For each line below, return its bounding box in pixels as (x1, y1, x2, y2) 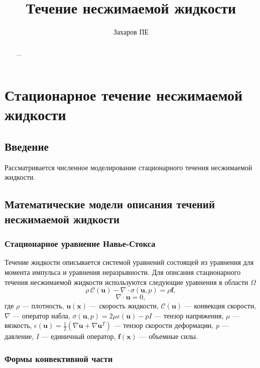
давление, (5, 331, 34, 341)
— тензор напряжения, (154, 310, 224, 320)
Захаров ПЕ (113, 27, 149, 37)
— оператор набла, (13, 310, 70, 320)
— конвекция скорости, (184, 300, 256, 311)
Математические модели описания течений (5, 196, 215, 212)
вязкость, (5, 320, 32, 330)
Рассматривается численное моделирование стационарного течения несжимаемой (5, 162, 252, 172)
